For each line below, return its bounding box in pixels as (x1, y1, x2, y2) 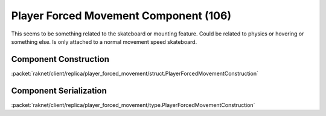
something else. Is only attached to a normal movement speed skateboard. (11, 38, 197, 45)
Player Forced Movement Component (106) (11, 9, 232, 22)
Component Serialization (11, 85, 107, 96)
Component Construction (11, 54, 110, 64)
